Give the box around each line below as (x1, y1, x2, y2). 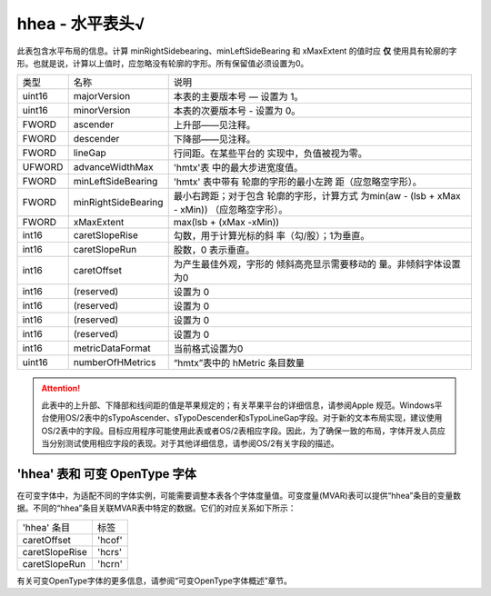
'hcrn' (96, 557, 123, 570)
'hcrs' (96, 545, 123, 558)
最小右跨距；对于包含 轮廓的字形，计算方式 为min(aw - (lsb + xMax (173, 190, 461, 203)
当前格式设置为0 (173, 343, 244, 355)
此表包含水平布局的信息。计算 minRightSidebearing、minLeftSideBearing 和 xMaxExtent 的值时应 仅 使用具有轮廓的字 (16, 45, 457, 56)
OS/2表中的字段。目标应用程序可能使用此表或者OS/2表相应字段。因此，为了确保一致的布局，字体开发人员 (41, 425, 438, 436)
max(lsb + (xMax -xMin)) (173, 216, 280, 229)
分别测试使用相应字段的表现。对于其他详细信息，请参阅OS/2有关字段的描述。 (48, 437, 340, 449)
